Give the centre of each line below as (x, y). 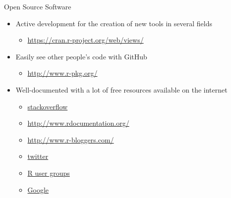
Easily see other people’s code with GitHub (81, 56)
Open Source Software (38, 6)
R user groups (49, 173)
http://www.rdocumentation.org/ (78, 123)
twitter (38, 156)
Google (38, 189)
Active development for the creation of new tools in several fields (114, 23)
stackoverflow (48, 106)
